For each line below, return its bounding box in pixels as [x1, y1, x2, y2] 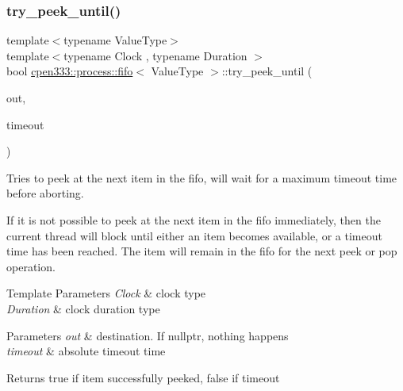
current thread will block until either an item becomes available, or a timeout [6, 227, 382, 243]
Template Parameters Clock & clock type [6, 285, 206, 301]
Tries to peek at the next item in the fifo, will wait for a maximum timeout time [6, 169, 397, 186]
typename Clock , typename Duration [63, 47, 248, 63]
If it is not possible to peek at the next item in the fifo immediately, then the [6, 211, 381, 228]
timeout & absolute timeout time [6, 343, 166, 359]
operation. [6, 258, 56, 274]
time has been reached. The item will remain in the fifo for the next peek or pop [6, 243, 397, 259]
